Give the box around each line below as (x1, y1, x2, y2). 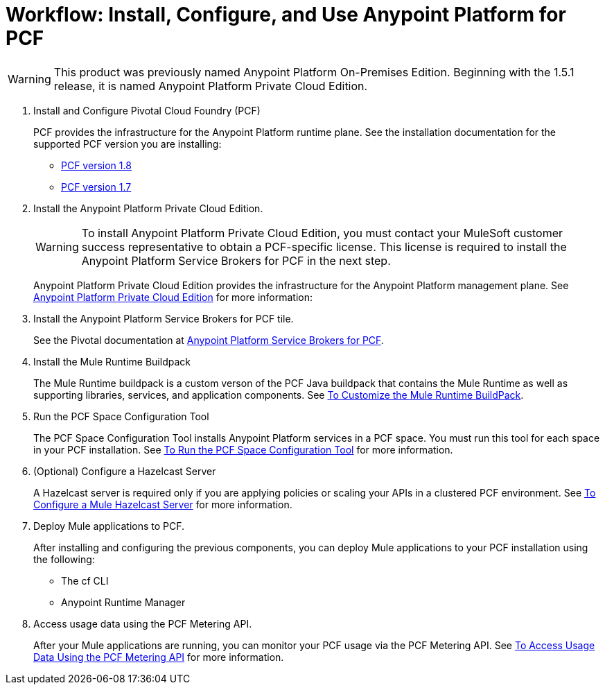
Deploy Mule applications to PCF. (33, 519, 185, 532)
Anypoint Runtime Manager (61, 596, 186, 608)
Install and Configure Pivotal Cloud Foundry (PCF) (33, 104, 261, 117)
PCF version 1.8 (61, 159, 132, 171)
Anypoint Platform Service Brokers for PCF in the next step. (81, 253, 391, 268)
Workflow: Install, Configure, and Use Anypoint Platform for (6, 3, 566, 26)
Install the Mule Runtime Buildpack (33, 355, 191, 368)
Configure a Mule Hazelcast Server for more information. (33, 498, 292, 510)
